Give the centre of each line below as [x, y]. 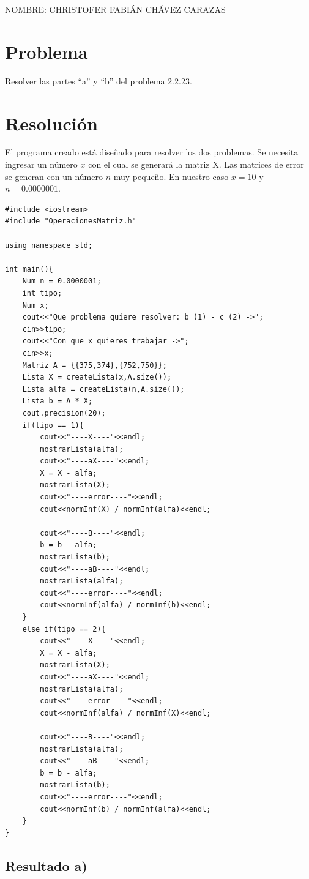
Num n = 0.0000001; [62, 281]
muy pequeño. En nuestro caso [171, 176]
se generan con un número [54, 176]
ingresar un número [41, 164]
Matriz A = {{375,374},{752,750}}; [95, 365]
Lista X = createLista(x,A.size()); [97, 377]
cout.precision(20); [64, 413]
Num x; [35, 305]
